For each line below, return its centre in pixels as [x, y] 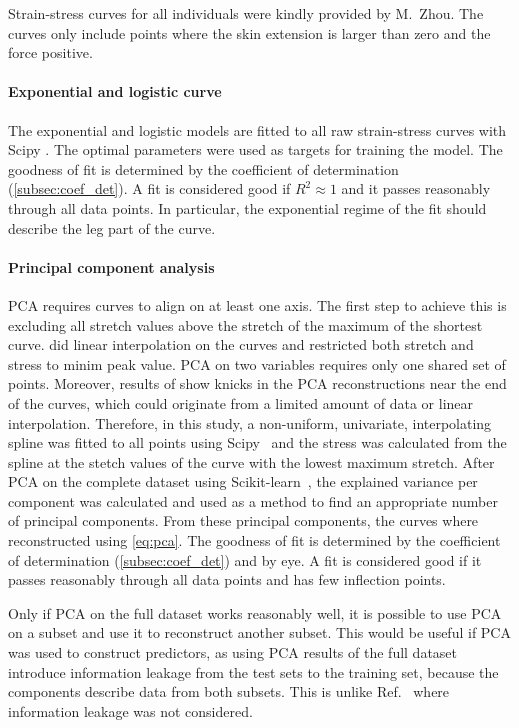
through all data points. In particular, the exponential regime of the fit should [247, 207]
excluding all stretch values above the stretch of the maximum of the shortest [245, 324]
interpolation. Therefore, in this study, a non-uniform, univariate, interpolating [250, 422]
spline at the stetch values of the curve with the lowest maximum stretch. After [251, 461]
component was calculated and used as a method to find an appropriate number [253, 500]
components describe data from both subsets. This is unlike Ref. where [229, 691]
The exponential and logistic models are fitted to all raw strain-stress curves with [257, 129]
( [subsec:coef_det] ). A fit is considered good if [149, 188]
